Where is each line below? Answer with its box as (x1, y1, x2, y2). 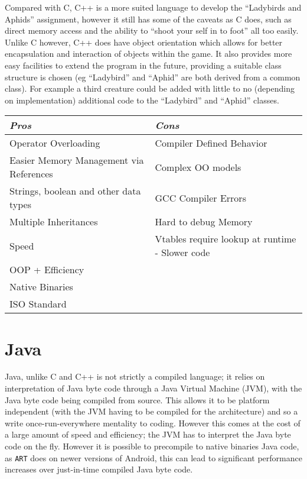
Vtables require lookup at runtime (155, 232, 296, 246)
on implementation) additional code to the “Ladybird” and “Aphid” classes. (5, 93, 279, 106)
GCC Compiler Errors (155, 190, 246, 205)
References (9, 167, 53, 181)
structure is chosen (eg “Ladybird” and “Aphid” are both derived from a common (5, 70, 301, 83)
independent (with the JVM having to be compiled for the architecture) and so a (5, 405, 298, 417)
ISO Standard (9, 297, 67, 311)
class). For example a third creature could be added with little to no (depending (5, 82, 295, 95)
